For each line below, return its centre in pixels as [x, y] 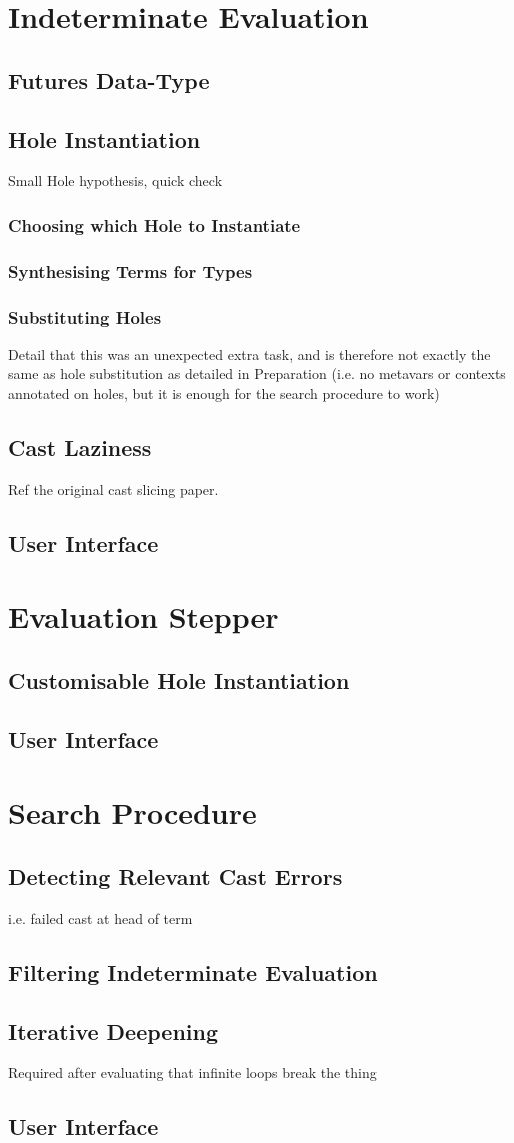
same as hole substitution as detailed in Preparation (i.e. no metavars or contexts [257, 373]
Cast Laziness [80, 447]
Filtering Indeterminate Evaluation [193, 971]
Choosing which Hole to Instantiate [154, 224]
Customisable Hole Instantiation [179, 679]
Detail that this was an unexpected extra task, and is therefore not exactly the [249, 353]
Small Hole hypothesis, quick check [115, 180]
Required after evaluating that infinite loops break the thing [192, 1072]
